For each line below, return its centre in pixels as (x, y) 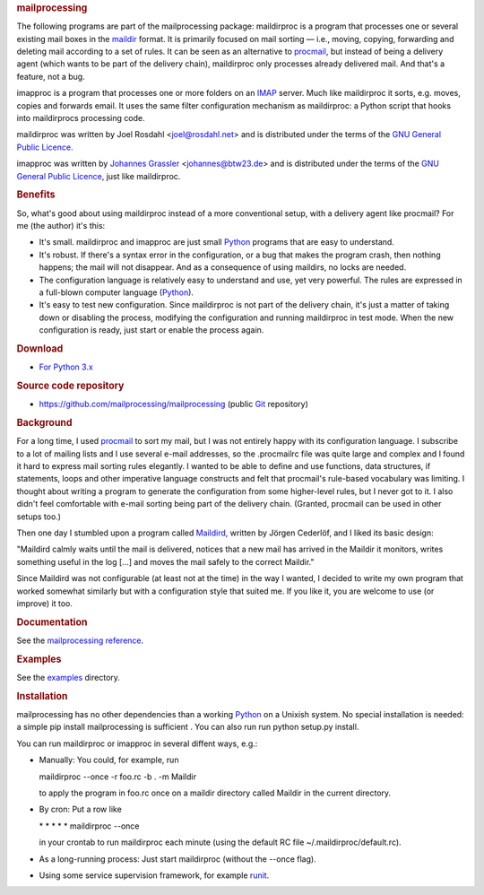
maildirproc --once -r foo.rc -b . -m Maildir (118, 777)
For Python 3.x (66, 367)
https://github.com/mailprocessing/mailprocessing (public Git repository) (173, 404)
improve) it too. (45, 603)
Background (44, 423)
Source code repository (70, 386)
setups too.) (39, 517)
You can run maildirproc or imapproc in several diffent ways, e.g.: (137, 743)
